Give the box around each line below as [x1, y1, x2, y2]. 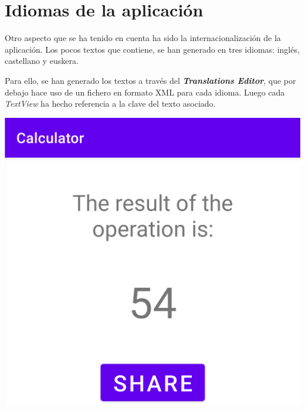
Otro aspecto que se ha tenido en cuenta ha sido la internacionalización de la [5, 32, 281, 44]
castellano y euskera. [5, 55, 79, 67]
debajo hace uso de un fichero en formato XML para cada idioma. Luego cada [5, 86, 285, 98]
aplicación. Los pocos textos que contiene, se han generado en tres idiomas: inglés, [5, 43, 300, 55]
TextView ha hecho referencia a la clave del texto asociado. [5, 97, 216, 110]
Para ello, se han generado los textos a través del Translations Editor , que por [5, 74, 296, 86]
